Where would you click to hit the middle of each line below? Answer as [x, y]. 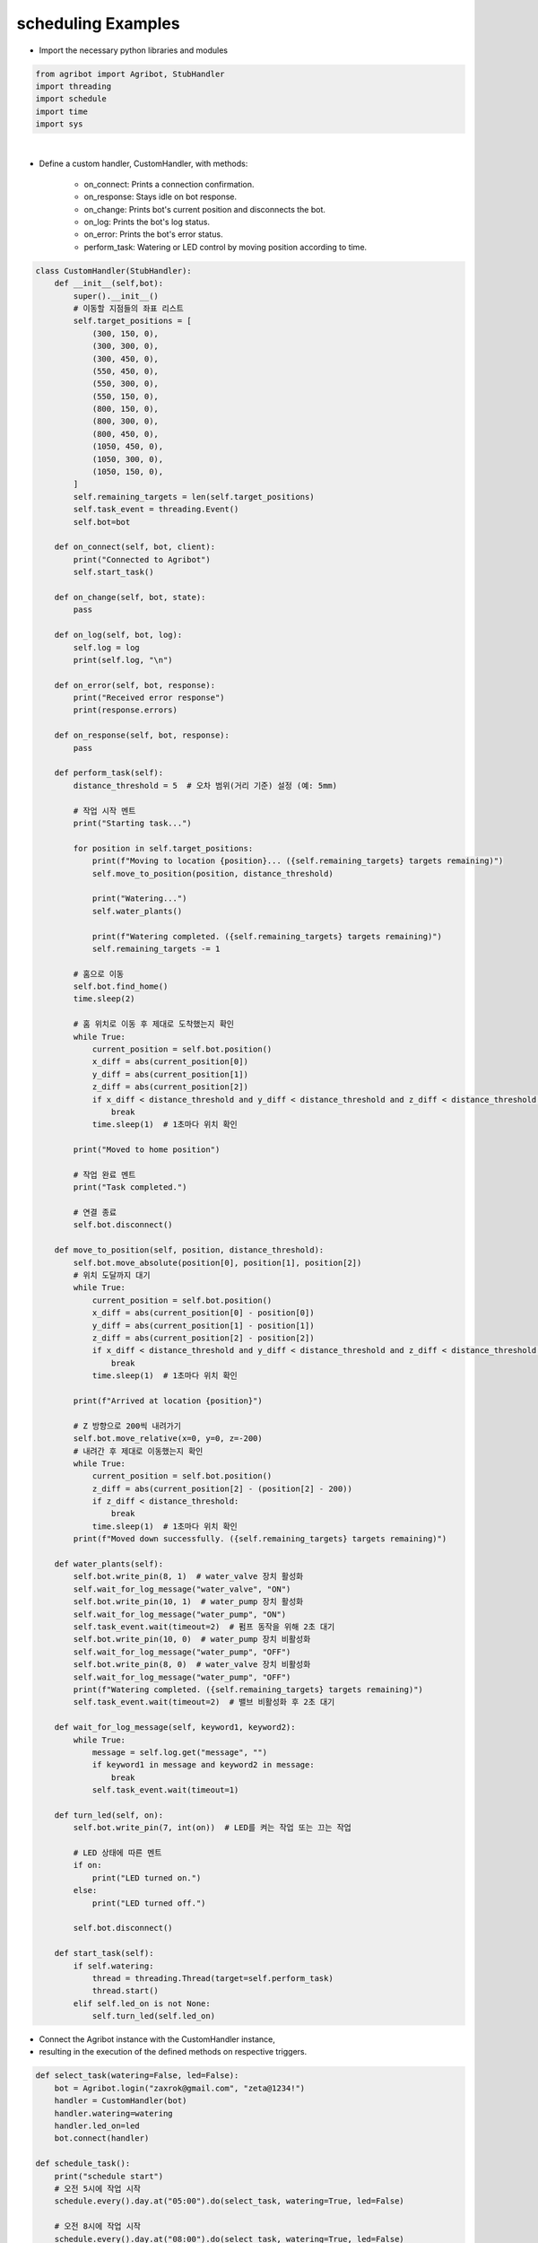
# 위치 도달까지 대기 [112, 1275]
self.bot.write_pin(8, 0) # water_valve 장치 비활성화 [192, 1665]
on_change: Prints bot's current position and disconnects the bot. [205, 209]
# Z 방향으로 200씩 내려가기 [127, 1426]
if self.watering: [113, 1966]
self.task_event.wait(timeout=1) [165, 1790]
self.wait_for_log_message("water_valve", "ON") [182, 1589]
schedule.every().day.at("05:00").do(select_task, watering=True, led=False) [230, 2201]
